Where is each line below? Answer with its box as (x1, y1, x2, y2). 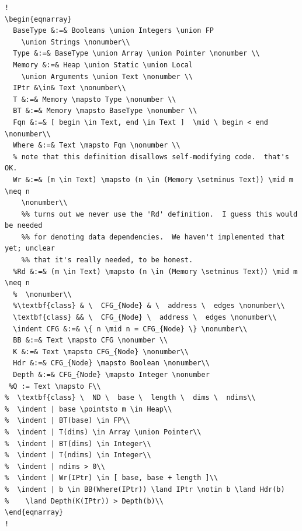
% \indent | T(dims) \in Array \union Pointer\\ (5, 427, 202, 436)
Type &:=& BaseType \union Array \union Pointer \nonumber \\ (13, 49, 260, 58)
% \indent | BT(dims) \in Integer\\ (5, 439, 151, 448)
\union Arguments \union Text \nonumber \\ (21, 72, 193, 81)
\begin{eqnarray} (5, 15, 72, 23)
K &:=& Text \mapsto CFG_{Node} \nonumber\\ (13, 347, 189, 356)
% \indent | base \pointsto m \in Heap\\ (5, 405, 172, 413)
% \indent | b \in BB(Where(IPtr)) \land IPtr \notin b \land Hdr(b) (5, 485, 285, 494)
